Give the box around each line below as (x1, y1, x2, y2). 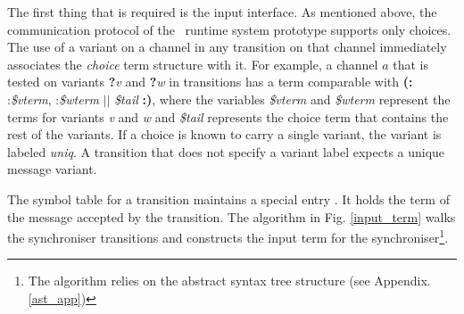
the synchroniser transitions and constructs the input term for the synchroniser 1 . (7, 226, 449, 246)
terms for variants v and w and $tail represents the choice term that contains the (7, 107, 449, 126)
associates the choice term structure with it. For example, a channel (7, 54, 378, 73)
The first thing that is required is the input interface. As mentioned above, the (7, 3, 437, 21)
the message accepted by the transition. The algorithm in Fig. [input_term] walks (7, 207, 456, 226)
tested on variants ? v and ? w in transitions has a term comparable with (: (7, 72, 413, 91)
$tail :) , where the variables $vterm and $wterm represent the (114, 89, 451, 108)
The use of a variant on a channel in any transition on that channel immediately (7, 37, 447, 56)
